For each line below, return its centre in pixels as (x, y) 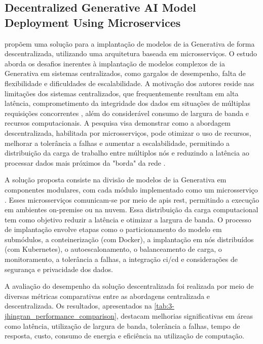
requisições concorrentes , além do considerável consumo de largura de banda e (127, 113)
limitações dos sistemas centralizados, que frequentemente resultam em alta (122, 93)
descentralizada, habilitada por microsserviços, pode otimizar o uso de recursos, (128, 132)
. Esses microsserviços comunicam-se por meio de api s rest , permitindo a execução (132, 199)
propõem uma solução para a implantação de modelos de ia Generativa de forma (130, 43)
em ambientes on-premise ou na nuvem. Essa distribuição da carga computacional (131, 209)
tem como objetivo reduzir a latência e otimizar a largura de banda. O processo (128, 219)
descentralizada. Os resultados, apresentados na (78, 306)
